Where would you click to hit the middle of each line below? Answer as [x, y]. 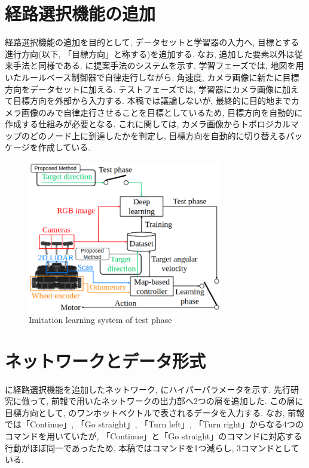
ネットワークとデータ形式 [105, 360]
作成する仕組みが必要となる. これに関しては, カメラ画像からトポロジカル [148, 124]
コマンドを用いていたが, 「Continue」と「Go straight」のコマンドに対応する [154, 436]
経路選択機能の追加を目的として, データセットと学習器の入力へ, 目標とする [152, 42]
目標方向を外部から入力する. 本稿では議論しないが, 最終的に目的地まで [152, 101]
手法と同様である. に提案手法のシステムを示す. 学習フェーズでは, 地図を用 [158, 65]
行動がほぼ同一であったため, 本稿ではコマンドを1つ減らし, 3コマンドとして [152, 447]
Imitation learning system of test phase [100, 319]
